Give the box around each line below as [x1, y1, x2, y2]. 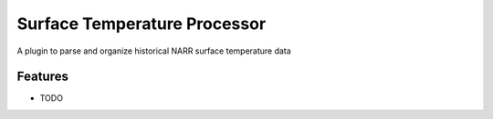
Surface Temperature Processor [16, 14, 267, 34]
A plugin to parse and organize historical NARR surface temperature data [16, 45, 291, 56]
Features [16, 69, 68, 84]
